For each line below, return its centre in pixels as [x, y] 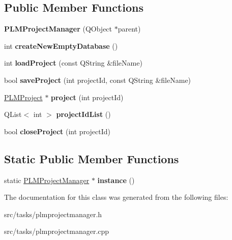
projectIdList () [83, 114]
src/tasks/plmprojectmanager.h [53, 214]
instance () [116, 180]
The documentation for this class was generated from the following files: [116, 197]
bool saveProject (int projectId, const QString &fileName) [98, 80]
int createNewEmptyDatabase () [61, 46]
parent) [129, 29]
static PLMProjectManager [47, 180]
